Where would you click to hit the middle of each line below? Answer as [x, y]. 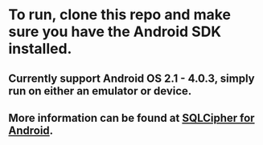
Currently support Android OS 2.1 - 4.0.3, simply [131, 78]
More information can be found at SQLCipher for [131, 118]
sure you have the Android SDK [115, 32]
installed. [40, 49]
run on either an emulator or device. [100, 91]
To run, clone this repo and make [120, 15]
